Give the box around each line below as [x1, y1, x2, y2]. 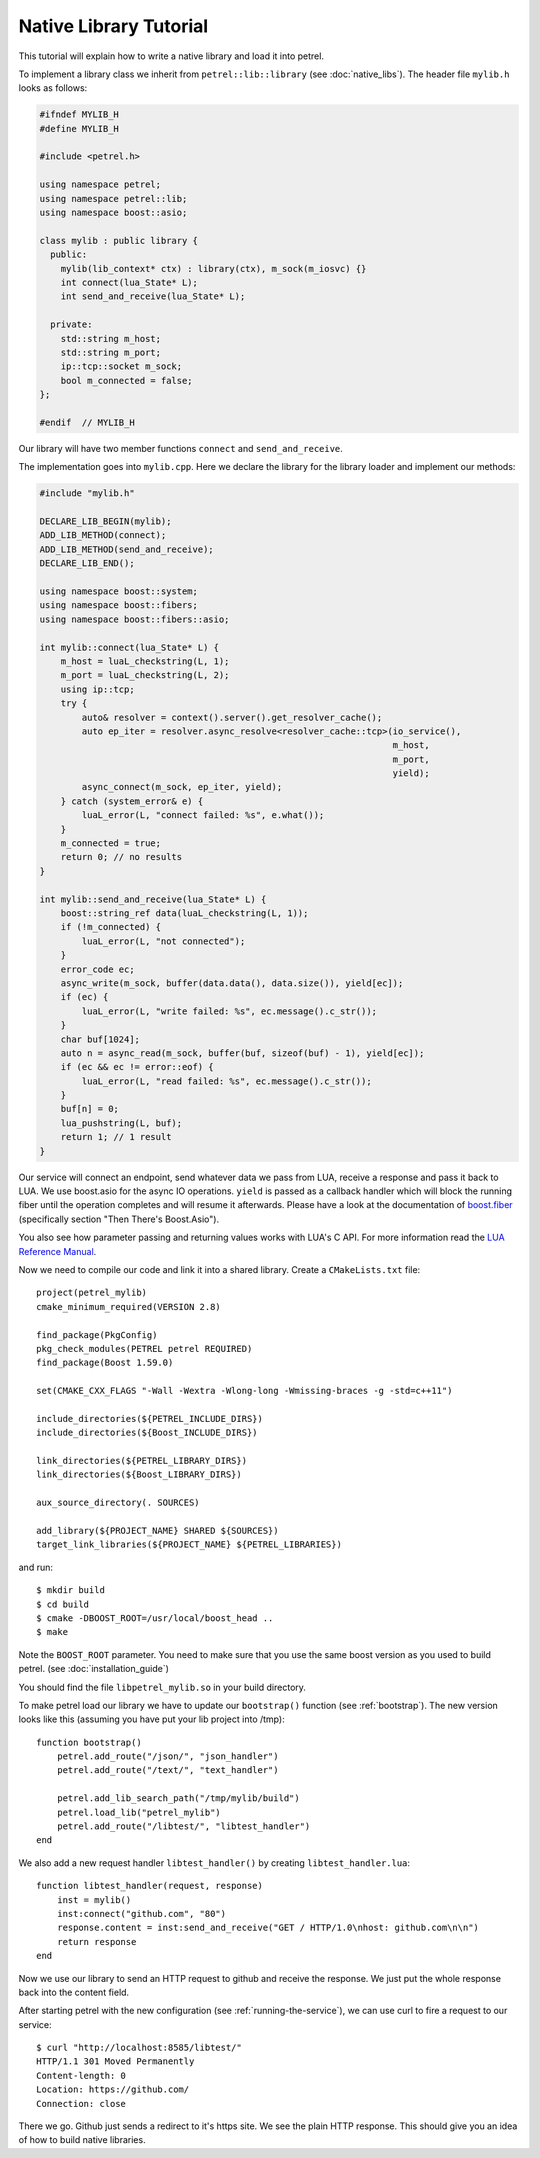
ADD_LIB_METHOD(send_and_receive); [39, 543, 214, 555]
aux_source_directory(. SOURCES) [36, 1497, 200, 1509]
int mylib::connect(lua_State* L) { [39, 641, 220, 653]
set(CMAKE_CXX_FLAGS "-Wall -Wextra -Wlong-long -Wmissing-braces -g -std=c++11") [36, 1385, 453, 1397]
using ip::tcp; [60, 683, 135, 695]
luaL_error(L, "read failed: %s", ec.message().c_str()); [81, 1075, 372, 1087]
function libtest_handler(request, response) [36, 1880, 264, 1892]
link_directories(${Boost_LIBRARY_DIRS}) [36, 1469, 242, 1480]
